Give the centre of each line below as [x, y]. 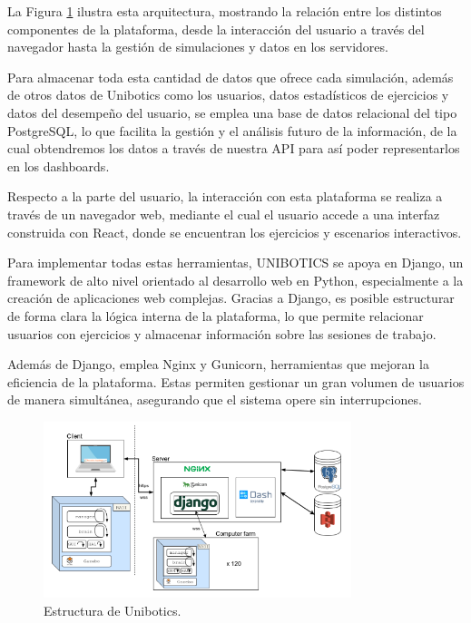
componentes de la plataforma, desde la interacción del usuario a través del [216, 29]
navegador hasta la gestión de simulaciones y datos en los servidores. [198, 47]
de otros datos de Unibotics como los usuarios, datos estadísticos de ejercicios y [228, 95]
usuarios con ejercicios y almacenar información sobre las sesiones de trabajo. [222, 333]
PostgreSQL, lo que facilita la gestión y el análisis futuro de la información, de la [232, 130]
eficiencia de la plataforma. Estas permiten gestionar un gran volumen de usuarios [236, 381]
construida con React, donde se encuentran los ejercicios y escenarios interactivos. [235, 232]
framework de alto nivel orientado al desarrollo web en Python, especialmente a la [235, 280]
